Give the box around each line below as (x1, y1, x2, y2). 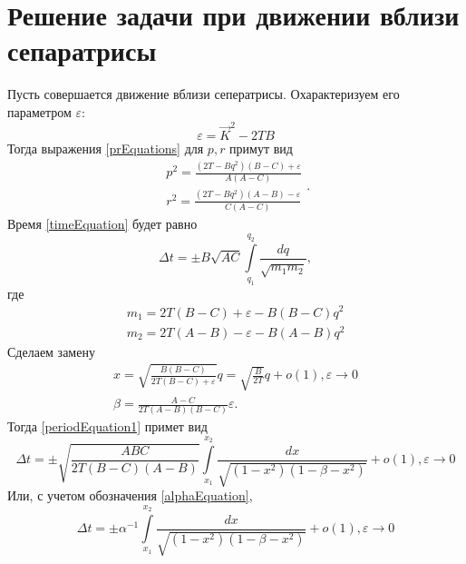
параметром (7, 102, 72, 121)
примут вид (229, 139, 293, 158)
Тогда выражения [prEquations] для (7, 139, 204, 158)
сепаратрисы (7, 32, 157, 69)
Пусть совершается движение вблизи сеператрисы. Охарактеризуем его (7, 84, 400, 104)
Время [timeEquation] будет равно (7, 214, 198, 233)
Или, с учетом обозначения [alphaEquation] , (7, 486, 253, 505)
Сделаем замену (7, 341, 95, 361)
